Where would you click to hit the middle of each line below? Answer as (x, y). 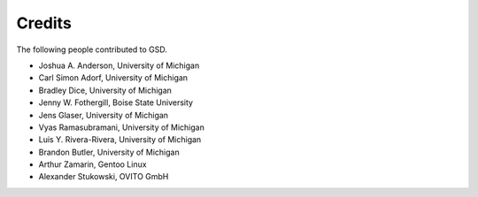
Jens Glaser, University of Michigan (103, 115)
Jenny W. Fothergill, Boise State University (116, 102)
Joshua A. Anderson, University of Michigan (119, 65)
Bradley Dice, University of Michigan (105, 90)
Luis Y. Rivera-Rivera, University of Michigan (120, 140)
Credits (44, 23)
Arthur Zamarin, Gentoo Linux (93, 164)
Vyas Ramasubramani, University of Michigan (122, 127)
